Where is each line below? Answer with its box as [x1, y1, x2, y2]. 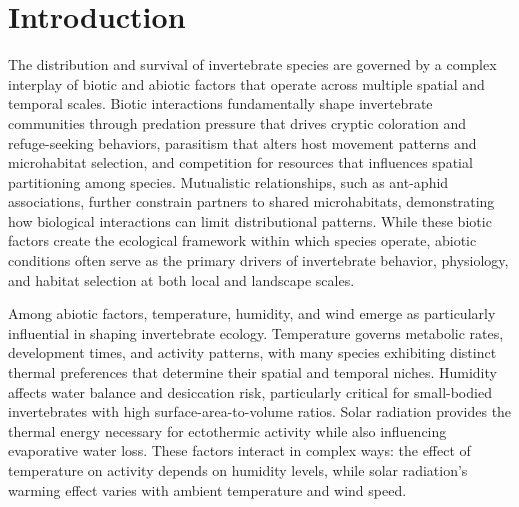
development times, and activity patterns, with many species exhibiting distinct [8, 342, 497, 363]
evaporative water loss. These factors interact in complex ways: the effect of [8, 440, 471, 461]
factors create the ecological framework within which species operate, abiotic [8, 230, 477, 251]
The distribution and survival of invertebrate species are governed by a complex [8, 54, 497, 75]
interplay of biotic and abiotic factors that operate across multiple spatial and [8, 73, 485, 94]
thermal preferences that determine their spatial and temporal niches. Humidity [8, 362, 497, 383]
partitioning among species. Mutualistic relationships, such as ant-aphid [8, 171, 449, 192]
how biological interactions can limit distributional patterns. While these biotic [8, 210, 492, 231]
